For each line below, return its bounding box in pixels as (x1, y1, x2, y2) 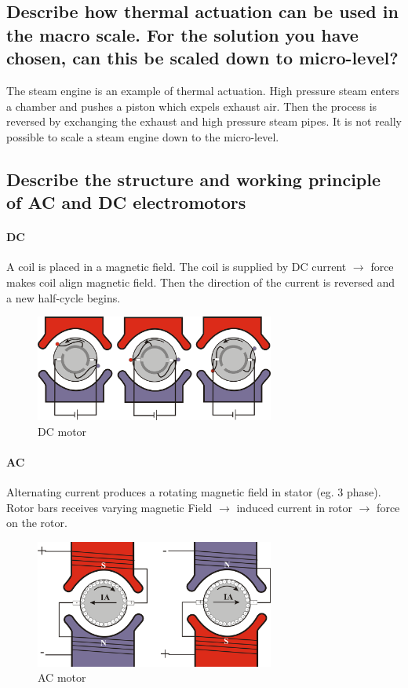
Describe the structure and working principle (6, 167, 381, 191)
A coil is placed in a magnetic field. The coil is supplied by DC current (6, 258, 347, 275)
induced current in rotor (236, 499, 353, 515)
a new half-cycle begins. (6, 289, 121, 306)
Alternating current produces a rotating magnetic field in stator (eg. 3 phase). (6, 483, 381, 500)
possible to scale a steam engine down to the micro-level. (6, 128, 279, 145)
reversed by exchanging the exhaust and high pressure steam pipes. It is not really (6, 113, 402, 130)
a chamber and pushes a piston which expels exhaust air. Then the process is (6, 97, 377, 114)
